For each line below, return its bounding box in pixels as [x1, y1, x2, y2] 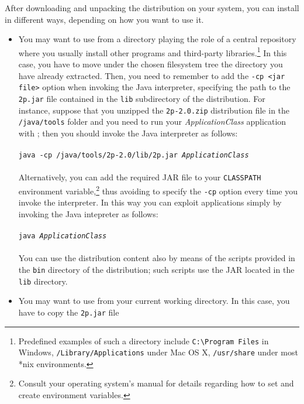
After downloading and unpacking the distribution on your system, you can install [5, 2, 299, 13]
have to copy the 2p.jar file [18, 306, 119, 318]
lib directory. [18, 275, 68, 287]
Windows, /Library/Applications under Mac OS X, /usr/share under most [18, 346, 298, 358]
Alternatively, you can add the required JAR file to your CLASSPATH [18, 171, 261, 183]
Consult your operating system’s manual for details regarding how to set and [18, 377, 294, 389]
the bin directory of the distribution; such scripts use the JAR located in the [18, 263, 295, 275]
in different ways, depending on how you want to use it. [5, 13, 204, 25]
